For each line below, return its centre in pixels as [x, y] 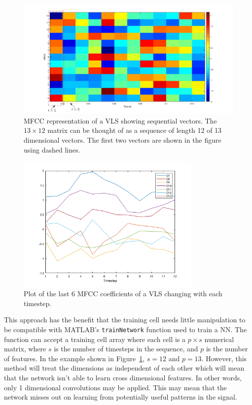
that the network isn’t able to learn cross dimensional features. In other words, [123, 377]
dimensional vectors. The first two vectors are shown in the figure [123, 140]
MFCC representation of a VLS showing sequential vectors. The [120, 120]
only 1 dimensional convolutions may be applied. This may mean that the [115, 387]
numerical [219, 339]
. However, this [224, 358]
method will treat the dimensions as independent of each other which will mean [124, 368]
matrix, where [25, 349]
